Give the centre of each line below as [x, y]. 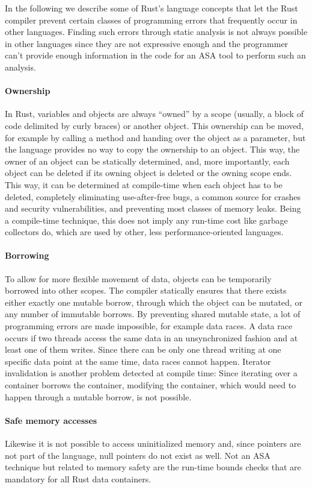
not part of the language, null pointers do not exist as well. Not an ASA [138, 455]
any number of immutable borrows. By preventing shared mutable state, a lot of [153, 314]
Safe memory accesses [51, 420]
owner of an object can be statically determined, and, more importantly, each [147, 161]
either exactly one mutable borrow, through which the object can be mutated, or [154, 302]
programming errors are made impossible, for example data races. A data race [149, 326]
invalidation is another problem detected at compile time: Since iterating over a [151, 373]
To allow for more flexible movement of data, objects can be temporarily [138, 278]
